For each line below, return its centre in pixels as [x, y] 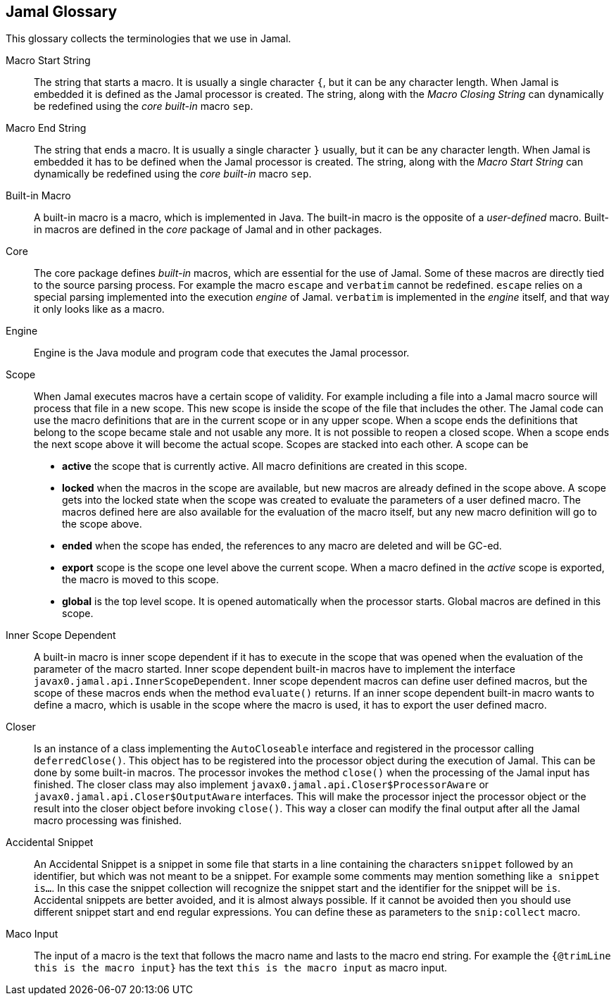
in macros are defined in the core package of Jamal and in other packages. [208, 230]
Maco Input [32, 934]
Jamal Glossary [62, 12]
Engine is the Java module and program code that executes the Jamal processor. [222, 353]
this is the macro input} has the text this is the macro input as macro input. [241, 968]
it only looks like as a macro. [99, 309]
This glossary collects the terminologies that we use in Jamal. [149, 39]
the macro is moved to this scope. [140, 580]
